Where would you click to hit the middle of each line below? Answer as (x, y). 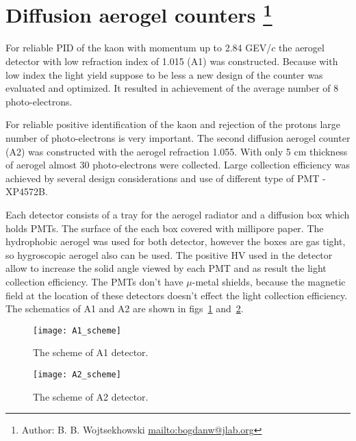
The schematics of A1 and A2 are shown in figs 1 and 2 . (125, 308)
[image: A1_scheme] (77, 330)
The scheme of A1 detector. (91, 352)
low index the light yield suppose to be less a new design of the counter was (164, 74)
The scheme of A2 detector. (91, 396)
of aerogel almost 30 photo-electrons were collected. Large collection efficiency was (178, 165)
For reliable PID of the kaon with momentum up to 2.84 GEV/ (139, 48)
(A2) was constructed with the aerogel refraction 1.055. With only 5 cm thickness (177, 151)
